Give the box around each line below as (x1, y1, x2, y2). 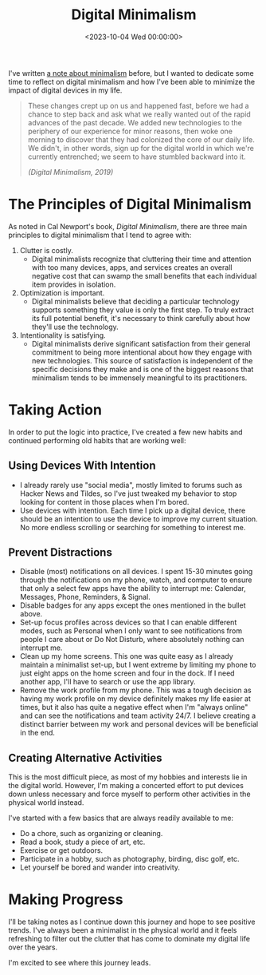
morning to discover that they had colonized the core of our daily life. (27, 134, 255, 145)
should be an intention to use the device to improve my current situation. (19, 513, 258, 524)
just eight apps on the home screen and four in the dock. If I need (19, 668, 235, 678)
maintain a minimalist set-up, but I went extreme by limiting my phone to (19, 660, 256, 670)
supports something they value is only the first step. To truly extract (31, 305, 254, 315)
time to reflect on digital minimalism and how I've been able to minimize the (8, 77, 256, 86)
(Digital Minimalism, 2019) (27, 167, 114, 176)
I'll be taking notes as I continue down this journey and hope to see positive (8, 917, 256, 927)
